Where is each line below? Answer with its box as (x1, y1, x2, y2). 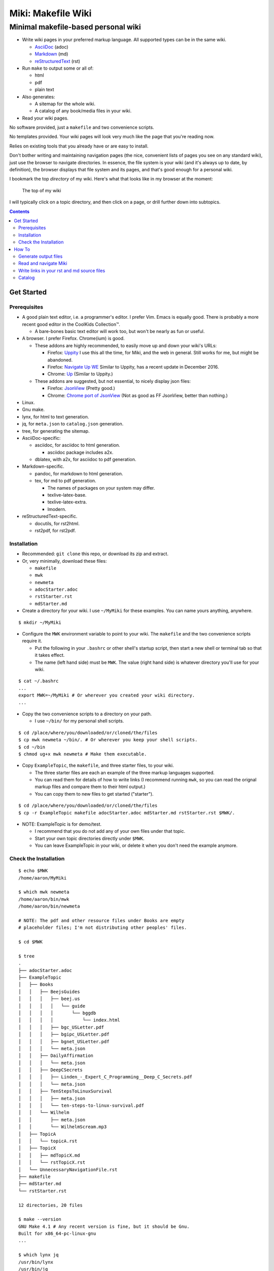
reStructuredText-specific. (22, 513, 78, 520)
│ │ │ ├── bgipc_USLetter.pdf (18, 1032, 110, 1037)
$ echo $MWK (18, 868, 48, 874)
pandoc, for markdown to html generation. (35, 470, 123, 476)
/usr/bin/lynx (18, 1259, 53, 1265)
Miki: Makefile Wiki (9, 8, 92, 19)
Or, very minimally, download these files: (22, 558, 107, 564)
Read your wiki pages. (22, 115, 68, 121)
